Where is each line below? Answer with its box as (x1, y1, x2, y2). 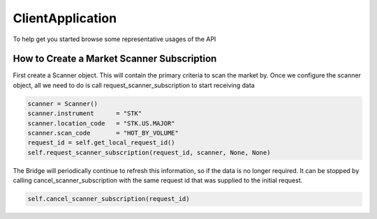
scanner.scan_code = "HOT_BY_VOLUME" (27, 129, 179, 137)
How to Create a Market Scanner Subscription (13, 53, 217, 65)
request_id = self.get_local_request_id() (27, 139, 175, 146)
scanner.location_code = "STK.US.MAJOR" (27, 119, 175, 127)
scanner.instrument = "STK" (27, 109, 142, 118)
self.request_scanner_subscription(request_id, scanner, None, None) (27, 149, 271, 156)
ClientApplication (13, 10, 117, 26)
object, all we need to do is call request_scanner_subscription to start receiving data (13, 81, 255, 89)
